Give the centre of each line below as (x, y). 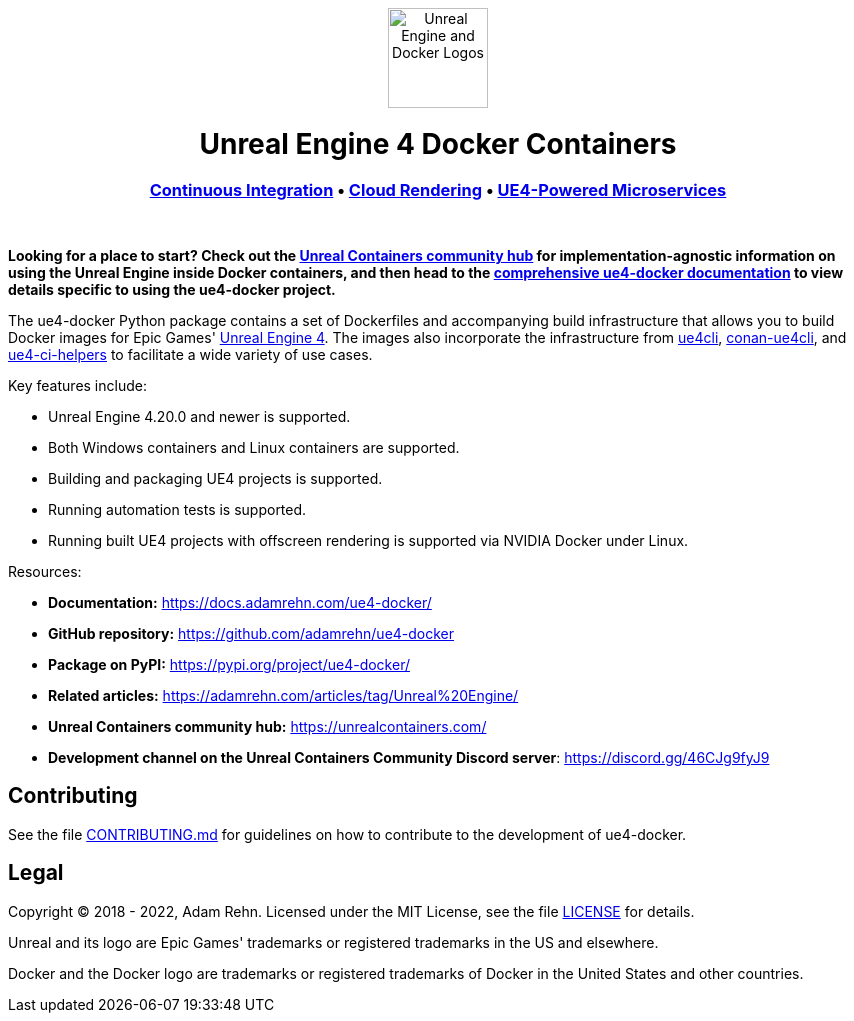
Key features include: (77, 385)
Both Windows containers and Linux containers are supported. (254, 447)
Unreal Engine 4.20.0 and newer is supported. (199, 416)
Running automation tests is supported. (177, 509)
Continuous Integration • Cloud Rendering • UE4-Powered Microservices (438, 189)
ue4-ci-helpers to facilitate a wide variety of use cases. (190, 354)
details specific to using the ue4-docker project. (172, 289)
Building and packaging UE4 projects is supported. (215, 478)
